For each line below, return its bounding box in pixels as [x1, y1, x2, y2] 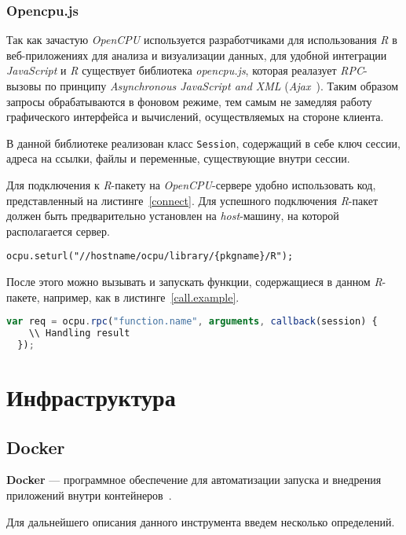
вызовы [6, 78, 42, 93]
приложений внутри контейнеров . [6, 487, 172, 504]
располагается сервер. [6, 222, 110, 239]
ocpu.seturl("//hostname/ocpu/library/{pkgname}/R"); [6, 251, 294, 262]
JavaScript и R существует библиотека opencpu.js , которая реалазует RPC [6, 62, 364, 79]
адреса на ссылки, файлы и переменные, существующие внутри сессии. [6, 150, 350, 167]
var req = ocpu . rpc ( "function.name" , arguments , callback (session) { [6, 316, 378, 328]
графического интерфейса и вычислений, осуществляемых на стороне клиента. [6, 108, 384, 125]
